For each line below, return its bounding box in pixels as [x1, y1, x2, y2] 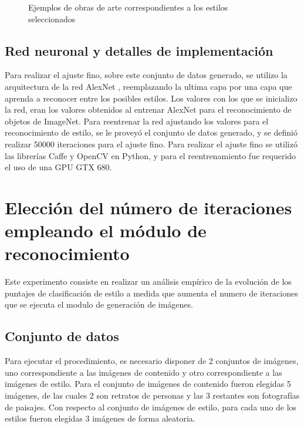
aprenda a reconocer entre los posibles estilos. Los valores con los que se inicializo [5, 92, 298, 104]
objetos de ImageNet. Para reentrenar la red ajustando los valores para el [5, 114, 269, 127]
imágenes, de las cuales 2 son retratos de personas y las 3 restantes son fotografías [5, 389, 300, 401]
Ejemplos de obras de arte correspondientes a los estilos [28, 1, 228, 13]
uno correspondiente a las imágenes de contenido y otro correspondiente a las [5, 366, 282, 378]
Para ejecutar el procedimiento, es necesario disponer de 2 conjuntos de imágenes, [5, 355, 299, 367]
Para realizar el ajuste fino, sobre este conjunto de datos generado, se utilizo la [5, 69, 288, 81]
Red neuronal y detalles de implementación [5, 41, 273, 59]
